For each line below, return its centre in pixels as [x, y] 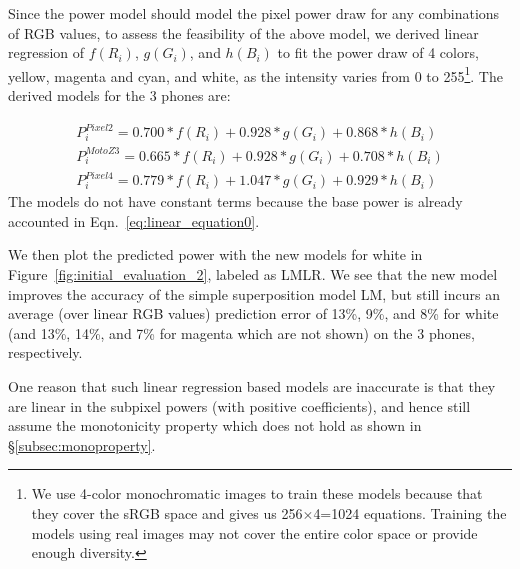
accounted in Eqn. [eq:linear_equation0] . [134, 220]
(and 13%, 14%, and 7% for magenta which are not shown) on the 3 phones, [241, 332]
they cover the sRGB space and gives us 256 [167, 512]
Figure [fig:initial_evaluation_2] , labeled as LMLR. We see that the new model [253, 274]
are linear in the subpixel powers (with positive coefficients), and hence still [239, 405]
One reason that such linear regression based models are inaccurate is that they [252, 385]
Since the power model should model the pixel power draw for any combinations [254, 13]
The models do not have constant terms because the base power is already [235, 201]
